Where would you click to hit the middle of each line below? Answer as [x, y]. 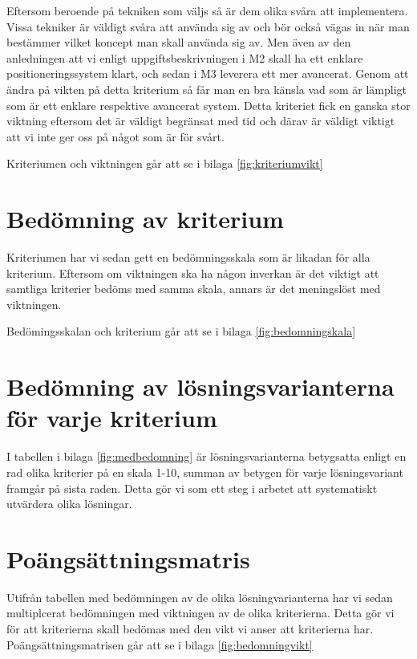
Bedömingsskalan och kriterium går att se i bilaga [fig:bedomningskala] [181, 331]
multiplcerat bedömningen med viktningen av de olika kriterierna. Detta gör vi [200, 613]
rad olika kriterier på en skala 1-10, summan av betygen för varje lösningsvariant [205, 472]
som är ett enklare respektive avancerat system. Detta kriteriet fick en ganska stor [208, 105]
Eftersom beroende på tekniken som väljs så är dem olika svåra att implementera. [207, 10]
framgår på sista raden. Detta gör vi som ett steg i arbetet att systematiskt [192, 488]
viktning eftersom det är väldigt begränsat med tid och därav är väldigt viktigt [201, 121]
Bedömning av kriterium [145, 219]
